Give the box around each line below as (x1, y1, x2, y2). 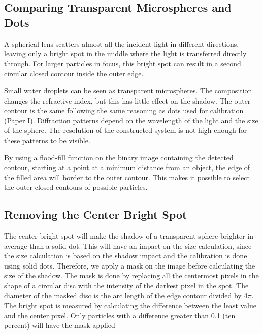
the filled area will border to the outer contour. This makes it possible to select (4, 172, 250, 182)
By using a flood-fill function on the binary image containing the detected (4, 152, 234, 162)
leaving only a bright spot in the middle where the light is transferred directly (4, 48, 247, 59)
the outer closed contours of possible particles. (4, 182, 148, 192)
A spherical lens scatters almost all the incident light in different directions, (4, 38, 239, 49)
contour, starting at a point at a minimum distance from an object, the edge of (4, 162, 250, 173)
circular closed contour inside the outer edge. (4, 68, 144, 79)
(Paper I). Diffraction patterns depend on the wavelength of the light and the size (4, 115, 258, 125)
